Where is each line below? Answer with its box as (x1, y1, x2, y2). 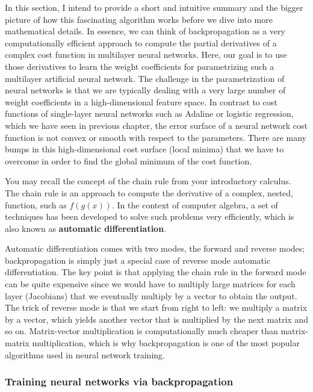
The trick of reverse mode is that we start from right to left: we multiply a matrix (5, 301, 308, 314)
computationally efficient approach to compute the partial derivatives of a (5, 36, 277, 49)
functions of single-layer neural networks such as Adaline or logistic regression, (5, 107, 294, 120)
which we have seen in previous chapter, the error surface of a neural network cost (5, 119, 308, 131)
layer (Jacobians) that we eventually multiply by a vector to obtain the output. (5, 289, 297, 302)
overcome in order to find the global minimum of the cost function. (5, 154, 252, 167)
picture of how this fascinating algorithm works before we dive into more (5, 13, 273, 25)
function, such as (5, 198, 67, 211)
